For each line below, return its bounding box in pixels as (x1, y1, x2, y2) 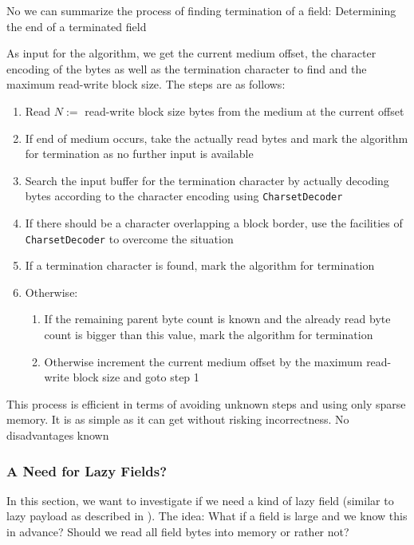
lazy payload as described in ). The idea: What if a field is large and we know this (6, 507, 408, 524)
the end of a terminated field (6, 18, 147, 34)
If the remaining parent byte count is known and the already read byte (44, 310, 391, 327)
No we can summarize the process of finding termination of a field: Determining (6, 2, 396, 18)
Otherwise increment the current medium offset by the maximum (44, 353, 363, 369)
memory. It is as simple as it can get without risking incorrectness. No (6, 411, 349, 428)
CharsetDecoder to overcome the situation (25, 230, 234, 247)
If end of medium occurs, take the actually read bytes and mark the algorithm (25, 129, 408, 146)
